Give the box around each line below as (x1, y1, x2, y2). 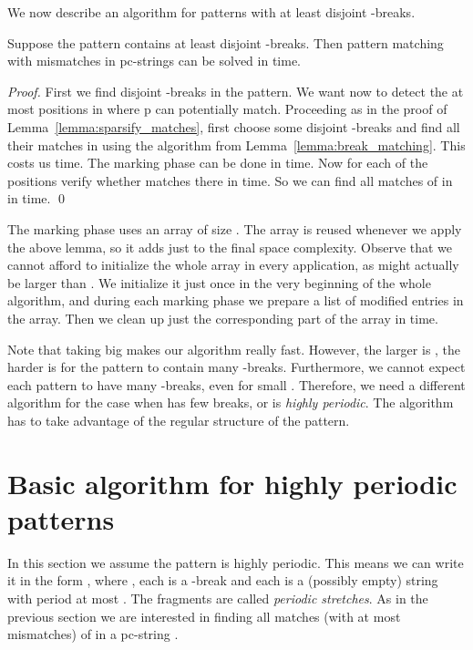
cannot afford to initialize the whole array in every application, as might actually (7, 255, 459, 274)
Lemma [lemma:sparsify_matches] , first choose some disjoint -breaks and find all (7, 117, 460, 136)
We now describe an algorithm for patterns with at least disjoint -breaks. (7, 3, 416, 21)
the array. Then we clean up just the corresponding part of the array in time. (7, 308, 438, 327)
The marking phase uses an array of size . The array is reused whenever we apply (7, 219, 462, 238)
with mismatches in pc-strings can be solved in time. (7, 51, 301, 70)
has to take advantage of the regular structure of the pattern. (7, 410, 350, 429)
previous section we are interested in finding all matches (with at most (7, 606, 401, 625)
